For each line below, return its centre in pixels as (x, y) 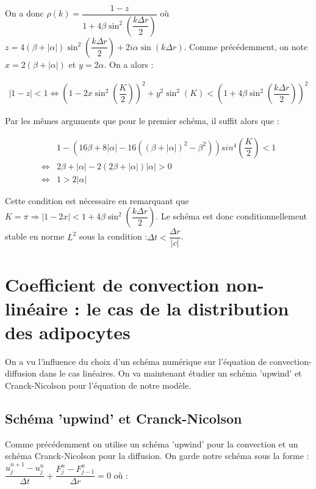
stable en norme (35, 236)
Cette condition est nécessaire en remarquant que (97, 200)
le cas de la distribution (188, 308)
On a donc (24, 13)
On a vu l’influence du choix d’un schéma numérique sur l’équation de (136, 361)
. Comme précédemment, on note (246, 46)
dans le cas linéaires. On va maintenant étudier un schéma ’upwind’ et (171, 373)
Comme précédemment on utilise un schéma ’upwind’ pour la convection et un (152, 443)
